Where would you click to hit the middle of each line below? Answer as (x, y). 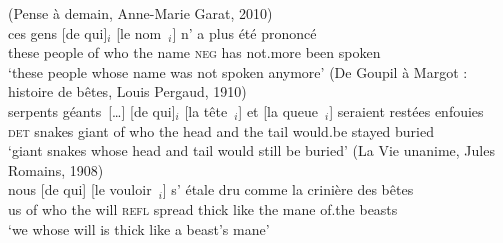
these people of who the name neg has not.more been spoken (194, 52)
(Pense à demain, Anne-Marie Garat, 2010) (140, 13)
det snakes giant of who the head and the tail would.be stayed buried (221, 130)
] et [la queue (278, 110)
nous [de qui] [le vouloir (80, 189)
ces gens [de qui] (58, 32)
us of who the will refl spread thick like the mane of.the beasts (203, 208)
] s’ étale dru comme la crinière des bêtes (288, 189)
